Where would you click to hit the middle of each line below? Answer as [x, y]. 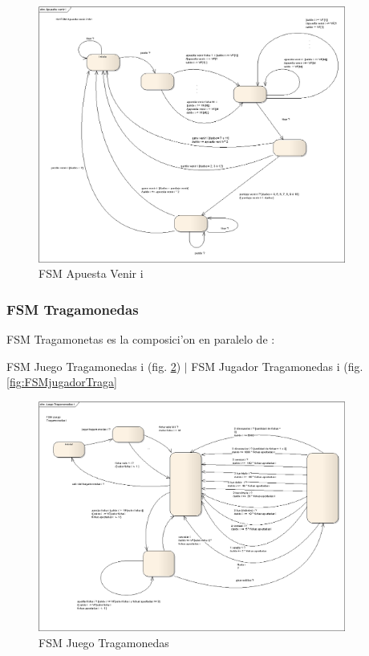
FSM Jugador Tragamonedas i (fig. [277, 366]
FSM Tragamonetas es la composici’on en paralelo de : [141, 339]
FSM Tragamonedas [73, 309]
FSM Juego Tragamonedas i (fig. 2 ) [94, 366]
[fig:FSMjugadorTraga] [62, 382]
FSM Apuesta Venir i [91, 273]
